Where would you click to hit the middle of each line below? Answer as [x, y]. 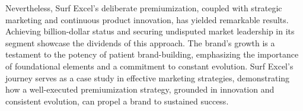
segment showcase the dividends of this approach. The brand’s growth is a [140, 42]
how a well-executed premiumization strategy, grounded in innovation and [140, 89]
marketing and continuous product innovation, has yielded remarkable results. [147, 19]
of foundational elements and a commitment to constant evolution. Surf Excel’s [149, 66]
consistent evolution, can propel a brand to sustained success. [117, 101]
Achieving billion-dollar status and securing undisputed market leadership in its [150, 31]
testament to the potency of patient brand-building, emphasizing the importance [152, 54]
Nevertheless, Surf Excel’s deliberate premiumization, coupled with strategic [144, 8]
